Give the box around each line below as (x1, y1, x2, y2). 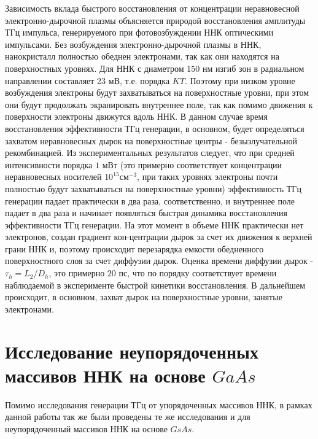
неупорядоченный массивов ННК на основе (5, 422, 168, 435)
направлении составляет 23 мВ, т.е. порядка (5, 74, 170, 87)
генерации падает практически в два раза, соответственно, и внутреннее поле (5, 194, 295, 207)
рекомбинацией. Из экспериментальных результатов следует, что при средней (5, 146, 295, 159)
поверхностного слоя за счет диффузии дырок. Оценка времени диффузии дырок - (5, 254, 314, 267)
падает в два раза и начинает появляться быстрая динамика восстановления (5, 206, 288, 219)
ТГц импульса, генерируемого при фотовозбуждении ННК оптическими (5, 26, 274, 39)
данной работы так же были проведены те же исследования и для (5, 410, 250, 423)
